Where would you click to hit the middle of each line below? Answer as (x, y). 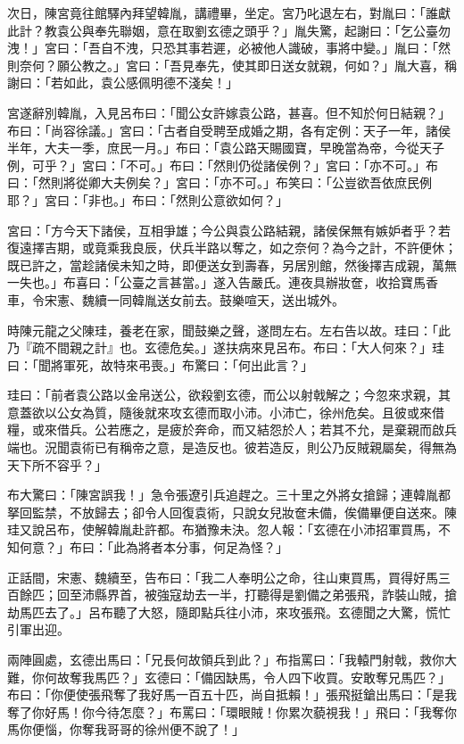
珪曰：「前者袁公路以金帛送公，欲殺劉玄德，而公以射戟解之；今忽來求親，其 (229, 395)
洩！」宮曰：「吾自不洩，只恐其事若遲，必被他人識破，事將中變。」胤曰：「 (223, 48)
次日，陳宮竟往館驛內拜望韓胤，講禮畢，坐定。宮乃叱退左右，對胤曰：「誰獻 (229, 12)
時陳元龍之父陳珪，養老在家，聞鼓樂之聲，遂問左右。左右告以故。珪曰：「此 (229, 330)
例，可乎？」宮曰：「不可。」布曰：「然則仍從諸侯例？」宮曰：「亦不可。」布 (223, 165)
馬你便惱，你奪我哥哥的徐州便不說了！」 (126, 729)
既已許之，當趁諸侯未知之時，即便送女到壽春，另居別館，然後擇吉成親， (220, 265)
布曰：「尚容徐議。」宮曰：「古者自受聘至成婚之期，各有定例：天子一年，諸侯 (229, 130)
